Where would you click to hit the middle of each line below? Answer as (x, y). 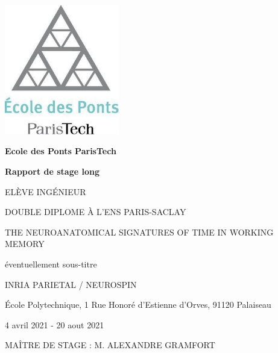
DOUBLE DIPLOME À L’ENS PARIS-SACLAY (96, 212)
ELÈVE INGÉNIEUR (46, 191)
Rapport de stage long (52, 171)
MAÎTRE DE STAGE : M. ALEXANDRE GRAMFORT (110, 345)
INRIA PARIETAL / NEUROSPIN (71, 284)
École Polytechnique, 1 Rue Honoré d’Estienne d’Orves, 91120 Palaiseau (138, 305)
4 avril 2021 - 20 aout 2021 (55, 324)
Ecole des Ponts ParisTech (61, 151)
